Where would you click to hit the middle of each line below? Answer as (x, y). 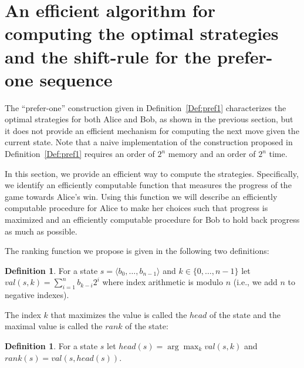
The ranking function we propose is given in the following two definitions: (137, 251)
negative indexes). (37, 295)
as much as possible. (41, 231)
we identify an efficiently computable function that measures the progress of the (148, 185)
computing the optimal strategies (142, 33)
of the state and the (245, 314)
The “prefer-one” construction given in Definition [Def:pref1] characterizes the (146, 107)
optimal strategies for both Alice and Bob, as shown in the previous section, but (149, 119)
